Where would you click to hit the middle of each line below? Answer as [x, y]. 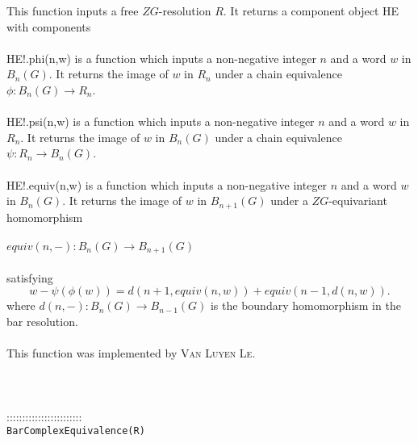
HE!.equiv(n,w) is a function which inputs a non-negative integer [167, 184]
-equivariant [358, 201]
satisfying [30, 277]
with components [49, 26]
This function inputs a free [73, 10]
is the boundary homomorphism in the [305, 305]
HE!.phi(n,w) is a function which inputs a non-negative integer [161, 58]
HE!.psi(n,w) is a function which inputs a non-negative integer [161, 121]
